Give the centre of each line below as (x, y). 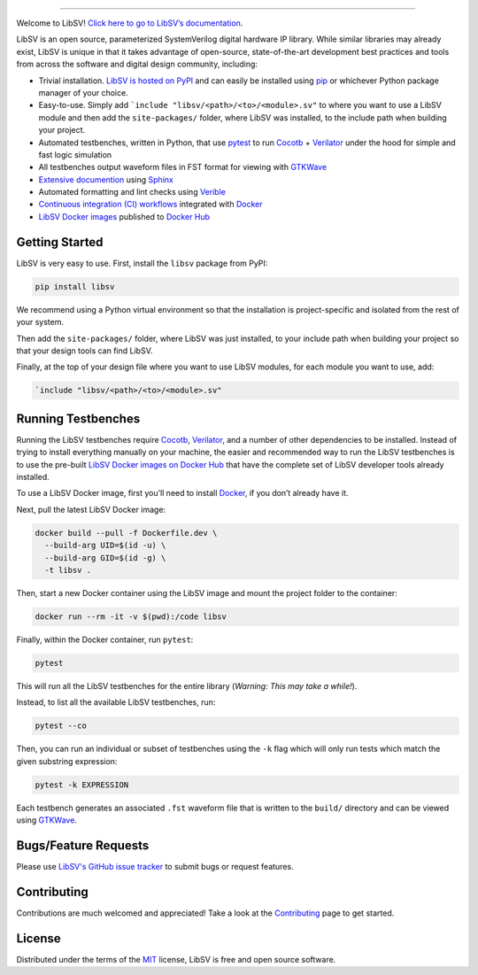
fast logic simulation (75, 154)
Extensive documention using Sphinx (106, 179)
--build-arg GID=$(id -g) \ (105, 557)
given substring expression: (67, 761)
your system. (40, 322)
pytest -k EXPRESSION (82, 785)
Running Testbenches (78, 418)
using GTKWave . (46, 820)
